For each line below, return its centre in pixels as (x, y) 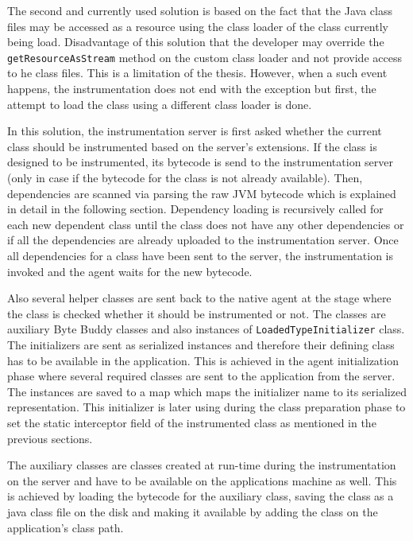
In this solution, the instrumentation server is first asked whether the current (195, 131)
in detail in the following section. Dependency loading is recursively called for (195, 209)
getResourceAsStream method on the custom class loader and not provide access (205, 57)
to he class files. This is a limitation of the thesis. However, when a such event (197, 73)
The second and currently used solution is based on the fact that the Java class (200, 10)
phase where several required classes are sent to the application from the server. (201, 376)
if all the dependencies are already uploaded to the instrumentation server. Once (203, 240)
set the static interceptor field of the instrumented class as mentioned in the (192, 422)
